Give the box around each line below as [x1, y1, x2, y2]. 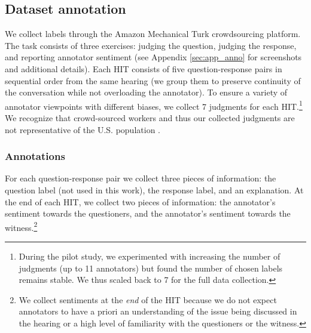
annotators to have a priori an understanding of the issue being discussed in [19, 305, 297, 317]
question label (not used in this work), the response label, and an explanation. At [5, 184, 304, 196]
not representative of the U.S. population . [5, 123, 160, 135]
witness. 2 [5, 219, 38, 233]
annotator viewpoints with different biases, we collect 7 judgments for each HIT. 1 [5, 98, 303, 112]
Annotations [5, 149, 65, 164]
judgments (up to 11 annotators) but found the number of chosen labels [19, 261, 283, 274]
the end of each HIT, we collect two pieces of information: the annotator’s [5, 195, 276, 208]
